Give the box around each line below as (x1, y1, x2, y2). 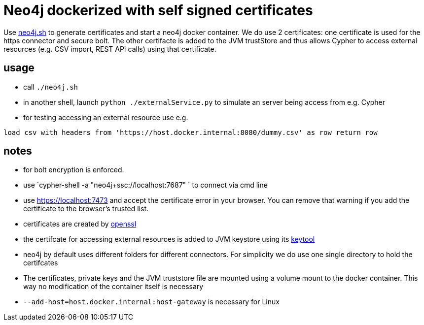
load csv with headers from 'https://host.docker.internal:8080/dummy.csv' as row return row (3, 128, 378, 136)
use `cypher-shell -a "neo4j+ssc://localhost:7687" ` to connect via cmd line (23, 181, 268, 190)
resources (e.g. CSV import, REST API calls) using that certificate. (3, 44, 216, 53)
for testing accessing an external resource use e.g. (23, 113, 188, 122)
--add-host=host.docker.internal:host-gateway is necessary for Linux (23, 297, 280, 306)
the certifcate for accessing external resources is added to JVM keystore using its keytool (23, 235, 315, 244)
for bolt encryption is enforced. (23, 165, 124, 174)
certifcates (23, 259, 58, 267)
